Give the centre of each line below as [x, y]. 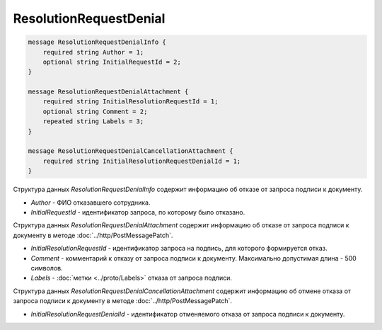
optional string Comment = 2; [95, 111]
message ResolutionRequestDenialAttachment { [108, 92]
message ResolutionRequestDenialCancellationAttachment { [131, 151]
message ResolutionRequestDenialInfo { [97, 42]
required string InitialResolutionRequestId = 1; [131, 102]
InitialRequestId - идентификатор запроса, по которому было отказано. [138, 212]
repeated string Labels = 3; [93, 121]
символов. [47, 268]
